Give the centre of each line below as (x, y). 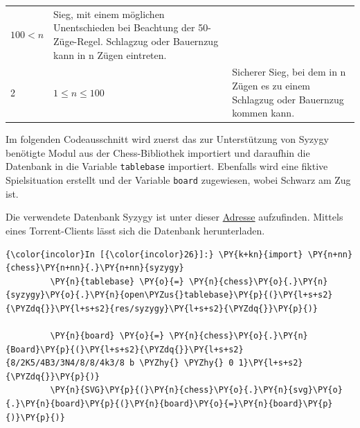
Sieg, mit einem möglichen (109, 14)
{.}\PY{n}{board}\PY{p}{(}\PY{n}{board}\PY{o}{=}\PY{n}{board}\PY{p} (169, 404)
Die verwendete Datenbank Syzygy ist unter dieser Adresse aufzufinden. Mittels (174, 217)
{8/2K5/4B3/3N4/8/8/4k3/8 (65, 363)
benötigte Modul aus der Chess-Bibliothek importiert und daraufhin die (158, 152)
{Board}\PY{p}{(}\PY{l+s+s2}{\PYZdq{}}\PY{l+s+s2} (125, 349)
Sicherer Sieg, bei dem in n (289, 72)
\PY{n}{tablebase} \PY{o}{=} (117, 281)
